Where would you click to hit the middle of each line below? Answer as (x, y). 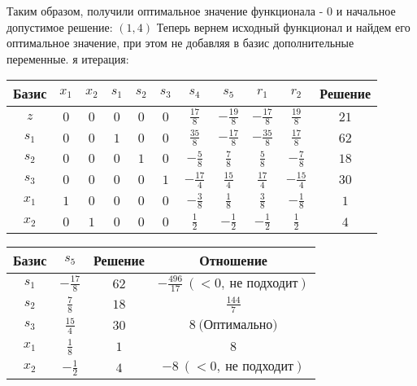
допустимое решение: (60, 26)
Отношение (233, 261)
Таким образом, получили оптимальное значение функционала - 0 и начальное (201, 11)
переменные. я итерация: (68, 58)
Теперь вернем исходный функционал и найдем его (283, 26)
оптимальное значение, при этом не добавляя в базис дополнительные (180, 43)
